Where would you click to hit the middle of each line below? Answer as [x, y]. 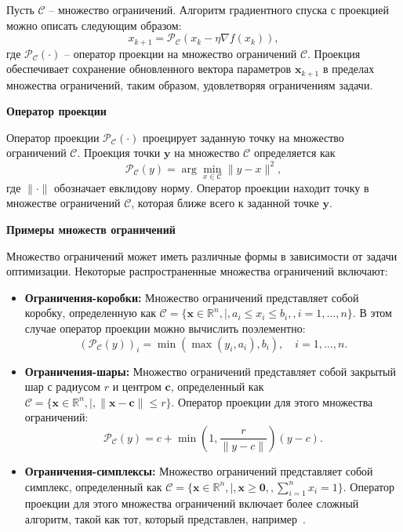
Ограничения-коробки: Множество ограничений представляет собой [192, 297]
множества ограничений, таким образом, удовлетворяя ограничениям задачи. [190, 84]
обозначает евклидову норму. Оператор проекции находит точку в [212, 187]
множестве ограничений [64, 203]
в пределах [349, 69]
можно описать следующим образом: [94, 25]
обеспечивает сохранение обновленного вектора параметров [149, 69]
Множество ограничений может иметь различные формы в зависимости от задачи [202, 255]
